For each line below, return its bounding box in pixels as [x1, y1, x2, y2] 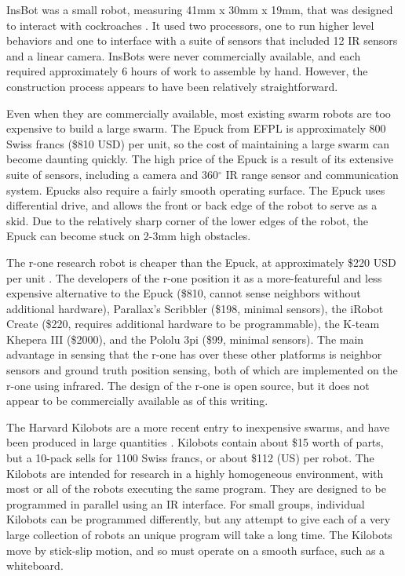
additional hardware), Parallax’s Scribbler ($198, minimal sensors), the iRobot [6, 300, 384, 316]
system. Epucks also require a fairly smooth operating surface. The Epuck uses [6, 181, 385, 198]
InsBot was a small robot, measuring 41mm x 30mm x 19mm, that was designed [6, 2, 393, 17]
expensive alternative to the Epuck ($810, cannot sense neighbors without [6, 285, 361, 301]
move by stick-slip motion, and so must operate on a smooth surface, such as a [6, 541, 385, 558]
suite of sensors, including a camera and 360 [6, 166, 218, 182]
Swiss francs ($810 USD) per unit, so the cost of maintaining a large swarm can [6, 135, 390, 151]
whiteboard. [6, 557, 64, 574]
